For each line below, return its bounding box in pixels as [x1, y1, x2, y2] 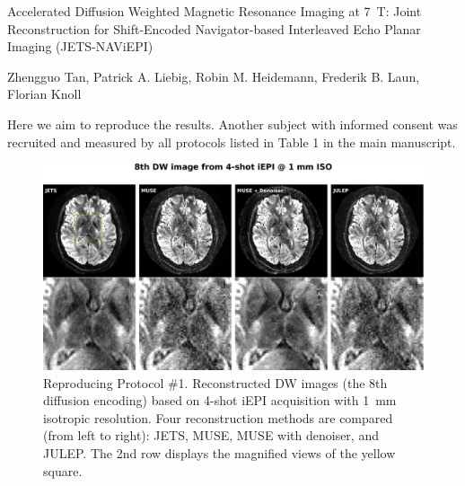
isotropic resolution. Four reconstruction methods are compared [43, 408, 393, 427]
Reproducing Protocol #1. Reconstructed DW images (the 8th [43, 373, 388, 392]
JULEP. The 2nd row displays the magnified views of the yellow [43, 443, 396, 462]
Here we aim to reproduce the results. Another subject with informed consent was [7, 114, 458, 133]
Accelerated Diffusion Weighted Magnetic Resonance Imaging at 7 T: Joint [7, 2, 422, 20]
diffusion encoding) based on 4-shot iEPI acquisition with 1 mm [43, 391, 397, 410]
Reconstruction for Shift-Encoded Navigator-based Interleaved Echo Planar [7, 19, 421, 38]
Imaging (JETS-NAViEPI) [7, 37, 154, 56]
